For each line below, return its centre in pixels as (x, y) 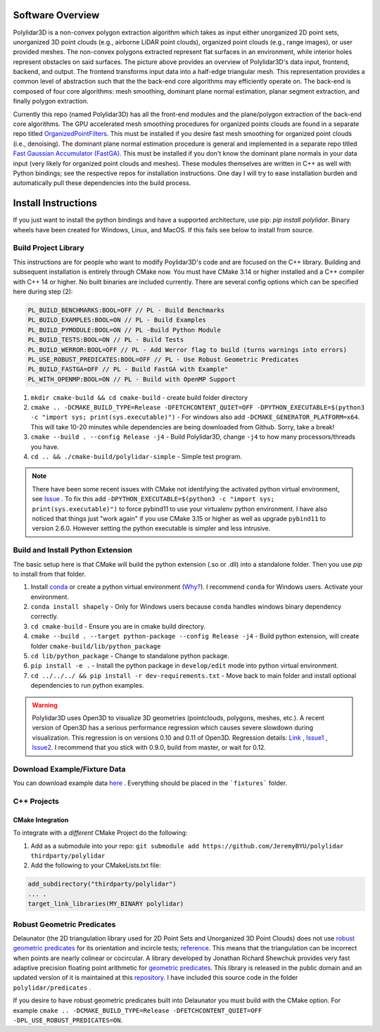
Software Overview (56, 15)
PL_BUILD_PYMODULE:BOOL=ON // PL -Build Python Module (124, 330)
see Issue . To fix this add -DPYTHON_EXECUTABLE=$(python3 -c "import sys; (153, 499)
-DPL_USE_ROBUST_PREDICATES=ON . (68, 1020)
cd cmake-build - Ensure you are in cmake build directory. (118, 626)
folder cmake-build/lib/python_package (96, 646)
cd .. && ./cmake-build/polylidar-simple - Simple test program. (137, 457)
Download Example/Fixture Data (69, 769)
